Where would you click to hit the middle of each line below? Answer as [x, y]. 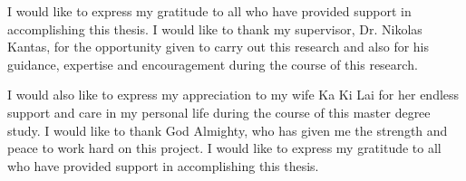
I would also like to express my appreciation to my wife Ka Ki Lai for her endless [233, 95]
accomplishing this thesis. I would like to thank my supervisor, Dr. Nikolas [215, 29]
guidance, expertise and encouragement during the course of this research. [213, 64]
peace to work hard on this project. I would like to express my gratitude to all [224, 148]
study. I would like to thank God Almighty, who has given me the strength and [228, 130]
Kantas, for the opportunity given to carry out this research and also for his [218, 47]
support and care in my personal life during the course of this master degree [219, 112]
